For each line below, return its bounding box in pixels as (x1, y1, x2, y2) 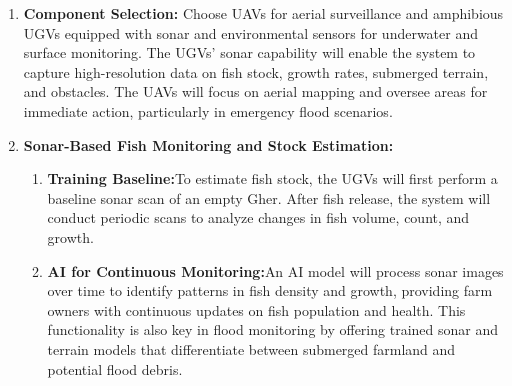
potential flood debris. (47, 358, 183, 379)
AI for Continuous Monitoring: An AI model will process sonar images (47, 260, 504, 281)
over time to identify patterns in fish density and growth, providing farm (47, 280, 493, 301)
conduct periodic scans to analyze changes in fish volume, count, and (47, 207, 470, 228)
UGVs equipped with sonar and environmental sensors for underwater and (23, 22, 478, 43)
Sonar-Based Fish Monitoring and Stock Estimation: (23, 134, 394, 155)
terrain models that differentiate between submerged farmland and (47, 338, 456, 359)
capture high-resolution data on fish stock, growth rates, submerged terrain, (23, 61, 489, 82)
